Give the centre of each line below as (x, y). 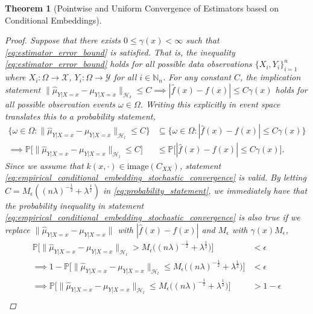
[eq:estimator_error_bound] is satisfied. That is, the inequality (120, 52)
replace (17, 229)
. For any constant (197, 77)
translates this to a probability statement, (80, 116)
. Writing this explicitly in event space (210, 104)
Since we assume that (44, 165)
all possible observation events (60, 104)
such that (203, 40)
